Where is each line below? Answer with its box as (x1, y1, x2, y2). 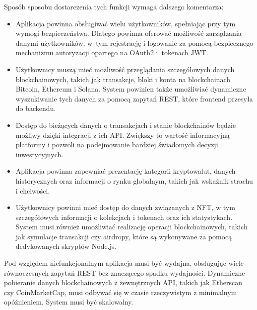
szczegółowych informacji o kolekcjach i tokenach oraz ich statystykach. (15, 211, 233, 222)
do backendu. (15, 103, 56, 113)
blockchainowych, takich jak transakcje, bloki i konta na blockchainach (15, 74, 230, 84)
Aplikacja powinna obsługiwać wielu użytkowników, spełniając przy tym (15, 18, 236, 28)
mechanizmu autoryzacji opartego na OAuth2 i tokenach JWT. (15, 47, 208, 58)
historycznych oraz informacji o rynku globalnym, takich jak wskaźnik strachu (15, 175, 253, 186)
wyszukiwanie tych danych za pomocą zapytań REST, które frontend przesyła (15, 93, 253, 103)
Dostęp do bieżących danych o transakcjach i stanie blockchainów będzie (15, 119, 236, 130)
